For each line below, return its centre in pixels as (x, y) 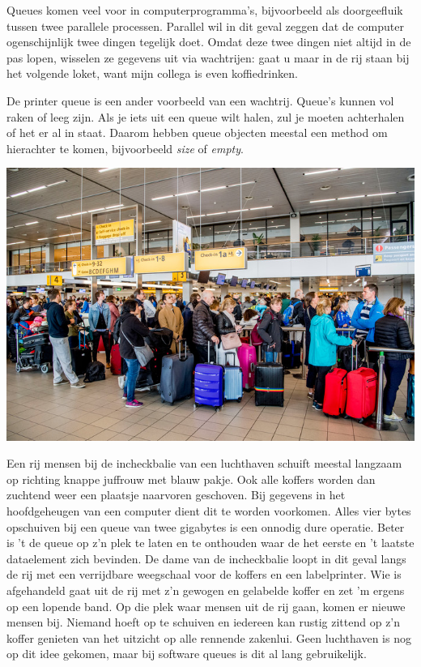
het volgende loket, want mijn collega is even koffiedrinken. (152, 73)
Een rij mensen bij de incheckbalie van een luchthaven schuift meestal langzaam (204, 463)
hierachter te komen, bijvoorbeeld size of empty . (125, 148)
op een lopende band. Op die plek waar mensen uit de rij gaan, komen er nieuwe (206, 606)
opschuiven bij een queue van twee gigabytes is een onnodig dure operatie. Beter (206, 526)
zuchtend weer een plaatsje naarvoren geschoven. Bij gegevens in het (176, 495)
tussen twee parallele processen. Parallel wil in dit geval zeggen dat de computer (205, 26)
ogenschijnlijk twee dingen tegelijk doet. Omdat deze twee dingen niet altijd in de (209, 42)
